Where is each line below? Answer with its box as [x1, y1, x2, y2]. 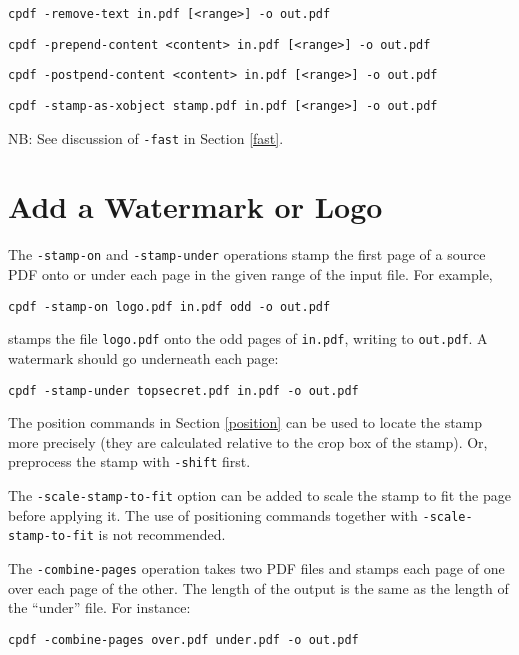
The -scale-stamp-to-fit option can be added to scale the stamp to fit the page [8, 485, 511, 506]
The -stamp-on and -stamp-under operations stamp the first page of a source [8, 244, 486, 265]
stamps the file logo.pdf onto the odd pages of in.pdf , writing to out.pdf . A [8, 328, 488, 349]
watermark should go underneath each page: [8, 347, 279, 368]
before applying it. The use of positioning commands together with [8, 504, 418, 525]
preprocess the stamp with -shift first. [8, 451, 251, 472]
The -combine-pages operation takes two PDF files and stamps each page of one [8, 558, 505, 579]
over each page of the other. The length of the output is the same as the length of [8, 577, 509, 598]
